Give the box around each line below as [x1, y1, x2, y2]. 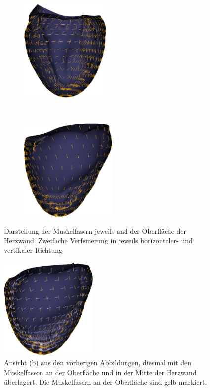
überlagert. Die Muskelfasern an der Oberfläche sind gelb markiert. [4, 377, 207, 387]
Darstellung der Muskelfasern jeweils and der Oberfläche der [4, 225, 187, 236]
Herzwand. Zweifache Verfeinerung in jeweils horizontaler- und [4, 235, 193, 245]
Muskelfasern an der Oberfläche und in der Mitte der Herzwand [4, 367, 197, 377]
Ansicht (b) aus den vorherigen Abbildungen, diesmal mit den [4, 357, 192, 368]
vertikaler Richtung [4, 244, 63, 255]
